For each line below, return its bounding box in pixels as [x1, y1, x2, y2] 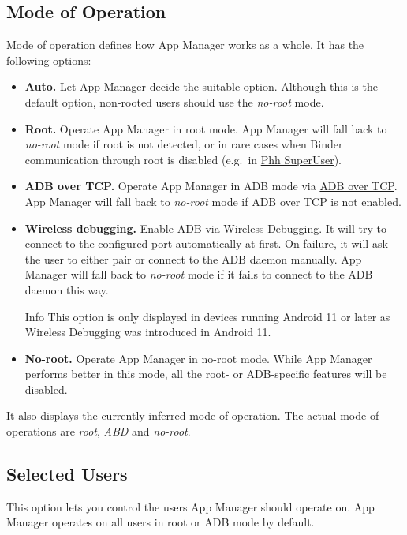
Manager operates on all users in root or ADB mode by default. [6, 514, 315, 530]
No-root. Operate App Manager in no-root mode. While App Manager [24, 350, 372, 366]
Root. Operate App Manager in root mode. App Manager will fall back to [24, 120, 387, 137]
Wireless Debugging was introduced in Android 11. [24, 324, 271, 340]
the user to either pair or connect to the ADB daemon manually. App [24, 250, 362, 267]
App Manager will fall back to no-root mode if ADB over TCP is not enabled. [24, 193, 401, 209]
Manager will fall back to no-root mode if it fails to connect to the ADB [24, 266, 373, 282]
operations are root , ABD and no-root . [6, 423, 191, 440]
